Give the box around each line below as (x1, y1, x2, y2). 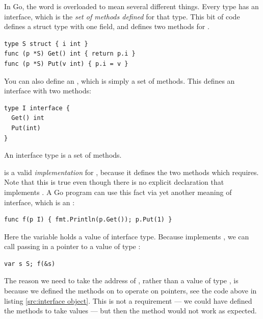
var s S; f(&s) (4, 260, 56, 267)
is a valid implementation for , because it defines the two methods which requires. (4, 166, 259, 177)
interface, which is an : (4, 197, 75, 207)
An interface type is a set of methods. (4, 150, 122, 160)
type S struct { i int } (4, 40, 88, 47)
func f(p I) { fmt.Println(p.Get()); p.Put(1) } (4, 216, 172, 224)
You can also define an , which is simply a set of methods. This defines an (4, 75, 235, 86)
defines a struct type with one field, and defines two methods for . (4, 21, 209, 32)
